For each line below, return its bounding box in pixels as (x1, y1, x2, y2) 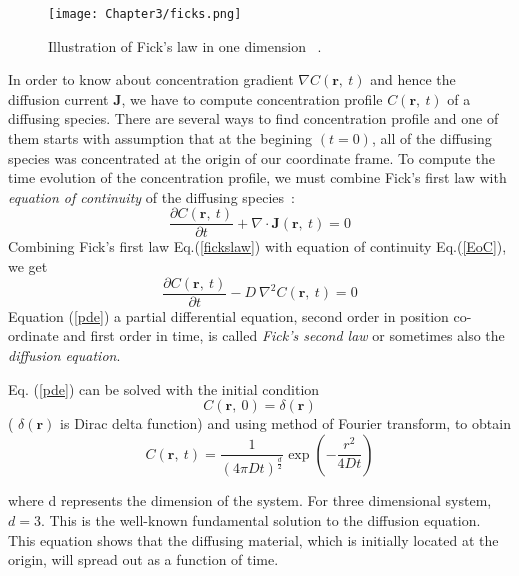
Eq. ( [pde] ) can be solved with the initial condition (8, 378, 320, 399)
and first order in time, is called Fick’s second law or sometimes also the (63, 325, 505, 346)
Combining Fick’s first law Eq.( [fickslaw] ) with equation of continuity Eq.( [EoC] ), (8, 236, 507, 257)
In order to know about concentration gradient (8, 69, 294, 90)
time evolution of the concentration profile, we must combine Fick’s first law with (8, 167, 507, 188)
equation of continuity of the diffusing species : (8, 186, 295, 207)
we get (8, 256, 48, 277)
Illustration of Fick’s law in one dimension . (48, 35, 322, 56)
